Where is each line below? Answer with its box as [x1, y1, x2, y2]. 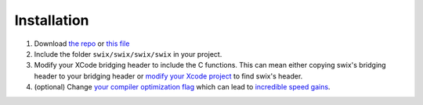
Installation [14, 12, 89, 29]
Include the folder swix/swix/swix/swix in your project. [34, 49, 222, 58]
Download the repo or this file [34, 39, 130, 48]
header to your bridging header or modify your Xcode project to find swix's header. [34, 71, 303, 81]
